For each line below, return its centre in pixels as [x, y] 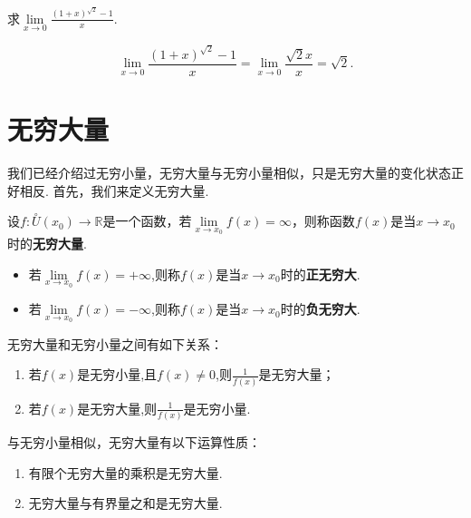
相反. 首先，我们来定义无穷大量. [114, 190]
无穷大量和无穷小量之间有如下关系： [115, 343]
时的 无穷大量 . [47, 243]
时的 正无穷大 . [320, 274]
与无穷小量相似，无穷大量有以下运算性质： [134, 442]
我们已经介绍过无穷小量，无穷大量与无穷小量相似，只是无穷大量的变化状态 [229, 172]
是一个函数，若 [147, 221]
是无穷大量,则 [117, 408]
